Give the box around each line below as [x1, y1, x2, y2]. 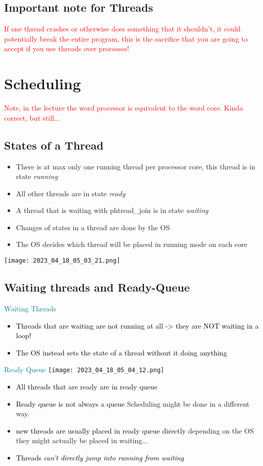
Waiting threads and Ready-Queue [4, 279, 190, 295]
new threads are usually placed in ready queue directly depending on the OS [16, 425, 254, 436]
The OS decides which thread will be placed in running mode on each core [16, 239, 247, 249]
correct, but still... [4, 112, 60, 123]
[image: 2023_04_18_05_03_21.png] [4, 257, 121, 265]
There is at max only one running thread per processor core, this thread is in [16, 161, 255, 171]
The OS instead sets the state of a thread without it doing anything [16, 347, 227, 357]
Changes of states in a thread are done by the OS [16, 222, 170, 232]
